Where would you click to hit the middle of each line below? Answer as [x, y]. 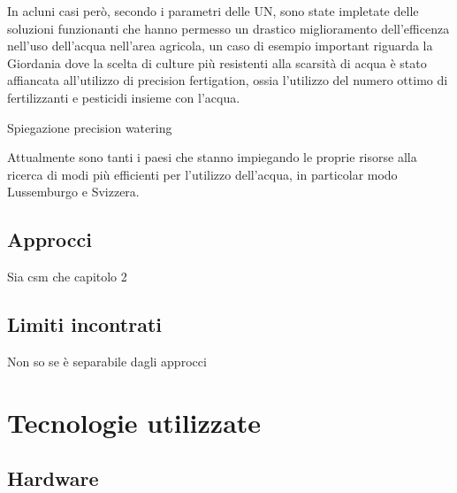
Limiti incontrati [85, 324]
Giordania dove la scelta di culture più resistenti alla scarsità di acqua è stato [217, 62]
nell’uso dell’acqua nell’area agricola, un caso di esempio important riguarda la [220, 46]
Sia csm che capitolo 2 [67, 277]
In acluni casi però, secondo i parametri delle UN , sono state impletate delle [213, 11]
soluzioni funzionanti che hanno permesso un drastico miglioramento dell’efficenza [228, 28]
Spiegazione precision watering [90, 127]
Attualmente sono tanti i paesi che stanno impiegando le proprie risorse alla [212, 157]
